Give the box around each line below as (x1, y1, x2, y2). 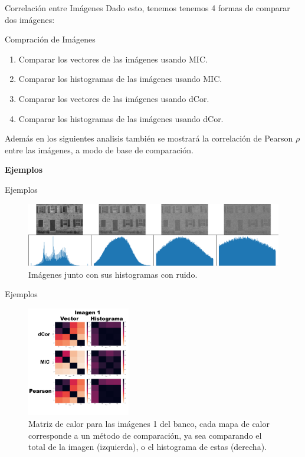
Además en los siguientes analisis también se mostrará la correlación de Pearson (5, 132, 293, 144)
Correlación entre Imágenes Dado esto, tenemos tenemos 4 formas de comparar (5, 2, 290, 14)
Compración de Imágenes (5, 33, 96, 45)
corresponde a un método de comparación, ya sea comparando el (28, 429, 262, 441)
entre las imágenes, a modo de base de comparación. (5, 143, 194, 156)
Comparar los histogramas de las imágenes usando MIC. (18, 73, 222, 85)
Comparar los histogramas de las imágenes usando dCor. (18, 112, 224, 124)
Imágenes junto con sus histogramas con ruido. (28, 268, 198, 280)
